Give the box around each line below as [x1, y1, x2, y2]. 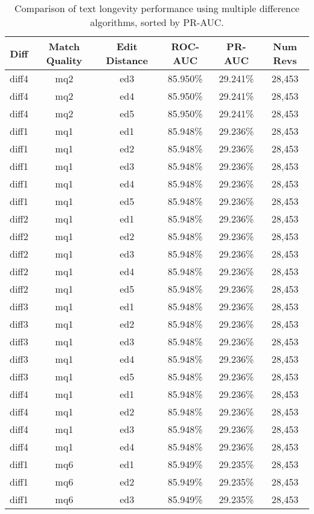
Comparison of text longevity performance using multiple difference [14, 1, 300, 15]
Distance [106, 53, 148, 67]
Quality [46, 53, 83, 67]
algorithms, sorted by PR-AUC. [90, 15, 224, 29]
